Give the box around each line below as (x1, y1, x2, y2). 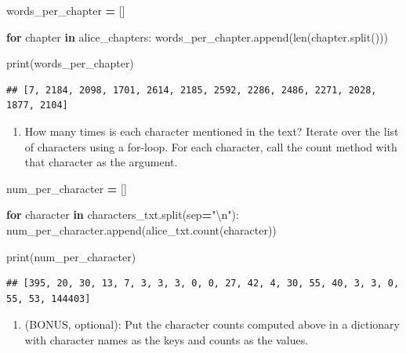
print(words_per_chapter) (6, 55, 134, 71)
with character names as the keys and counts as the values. (24, 331, 309, 348)
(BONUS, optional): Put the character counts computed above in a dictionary (24, 316, 400, 333)
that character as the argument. (24, 154, 178, 170)
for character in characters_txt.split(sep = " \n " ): (6, 206, 239, 223)
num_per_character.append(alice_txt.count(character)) (6, 221, 277, 238)
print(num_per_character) (6, 248, 136, 264)
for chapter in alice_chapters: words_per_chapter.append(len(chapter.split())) (6, 28, 388, 45)
